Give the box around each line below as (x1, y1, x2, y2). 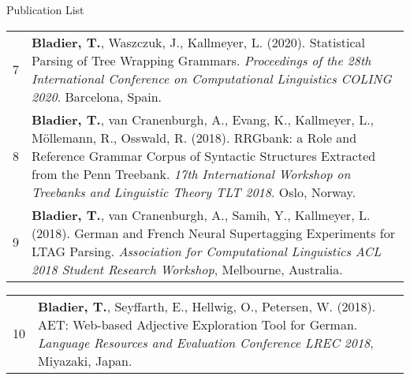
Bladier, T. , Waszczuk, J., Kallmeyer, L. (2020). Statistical (32, 32, 365, 51)
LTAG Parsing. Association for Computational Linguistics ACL (32, 241, 382, 260)
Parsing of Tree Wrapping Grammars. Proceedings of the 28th (32, 50, 371, 69)
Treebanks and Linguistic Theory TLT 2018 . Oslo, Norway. (32, 182, 356, 201)
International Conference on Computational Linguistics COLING (32, 69, 392, 88)
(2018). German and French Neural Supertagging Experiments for (32, 223, 395, 242)
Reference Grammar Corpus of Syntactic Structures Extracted (32, 146, 376, 165)
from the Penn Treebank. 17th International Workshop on (32, 164, 351, 183)
